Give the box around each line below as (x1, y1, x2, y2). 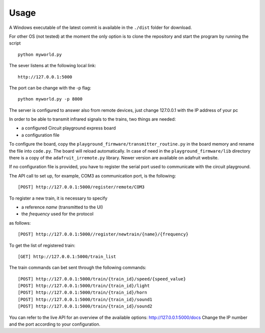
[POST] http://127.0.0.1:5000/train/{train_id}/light (18, 283, 150, 289)
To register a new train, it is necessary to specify (9, 195, 107, 201)
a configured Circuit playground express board (21, 125, 116, 131)
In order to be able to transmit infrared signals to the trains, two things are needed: (9, 116, 176, 122)
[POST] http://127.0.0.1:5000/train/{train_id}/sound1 (18, 297, 153, 302)
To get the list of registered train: (9, 242, 76, 248)
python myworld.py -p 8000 (18, 96, 83, 102)
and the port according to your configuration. (9, 321, 101, 327)
